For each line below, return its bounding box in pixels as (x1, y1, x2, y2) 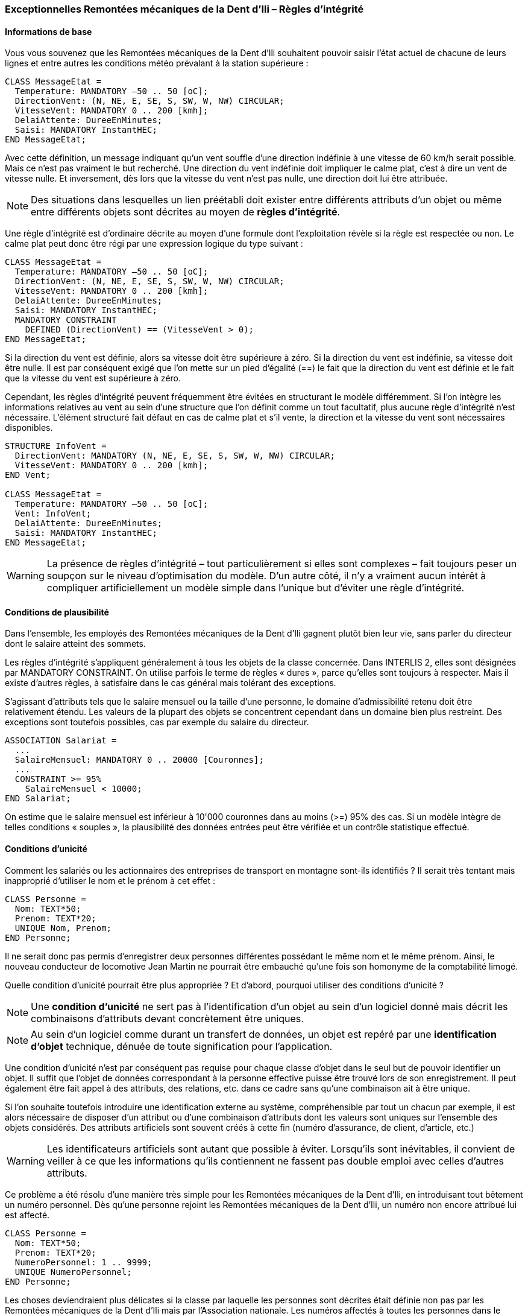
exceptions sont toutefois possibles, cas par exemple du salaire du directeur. (5, 717, 309, 728)
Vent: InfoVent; (14, 509, 92, 519)
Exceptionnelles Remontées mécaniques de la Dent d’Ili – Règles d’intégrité (5, 3, 364, 15)
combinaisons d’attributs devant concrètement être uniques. (31, 1012, 304, 1025)
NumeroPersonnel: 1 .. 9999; (14, 1257, 152, 1267)
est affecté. (5, 1209, 50, 1220)
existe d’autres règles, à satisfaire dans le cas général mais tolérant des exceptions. (5, 678, 336, 688)
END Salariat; (5, 793, 71, 804)
